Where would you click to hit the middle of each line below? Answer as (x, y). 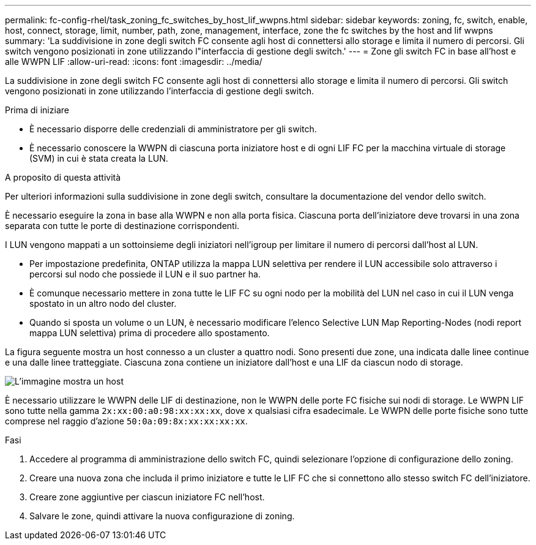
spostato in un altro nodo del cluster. (103, 303)
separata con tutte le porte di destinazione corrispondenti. (122, 226)
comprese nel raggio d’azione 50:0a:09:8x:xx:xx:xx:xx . (126, 421)
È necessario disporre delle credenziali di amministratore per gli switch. (173, 129)
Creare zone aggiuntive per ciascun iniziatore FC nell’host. (147, 497)
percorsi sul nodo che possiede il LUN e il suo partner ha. (145, 274)
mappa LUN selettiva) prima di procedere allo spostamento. (150, 333)
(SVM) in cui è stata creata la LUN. (99, 158)
